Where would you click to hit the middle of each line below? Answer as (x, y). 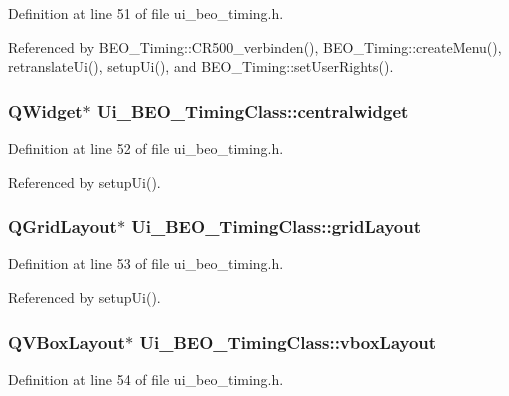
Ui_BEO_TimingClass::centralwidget (253, 110)
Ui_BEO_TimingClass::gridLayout (276, 226)
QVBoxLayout (67, 341)
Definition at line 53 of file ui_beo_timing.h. (146, 263)
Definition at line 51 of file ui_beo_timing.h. (146, 13)
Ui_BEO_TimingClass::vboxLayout (288, 341)
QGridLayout (62, 226)
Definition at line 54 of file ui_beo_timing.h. (146, 378)
